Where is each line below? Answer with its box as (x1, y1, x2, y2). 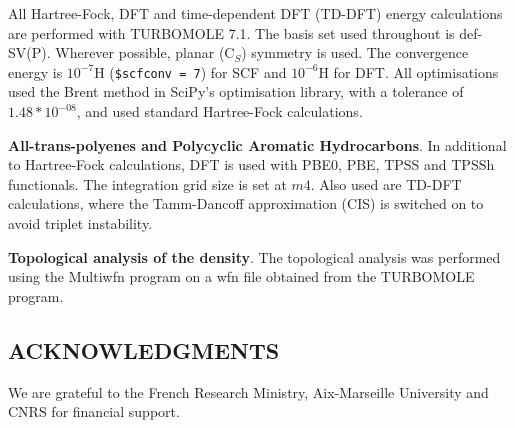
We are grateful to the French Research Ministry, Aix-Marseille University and (8, 381, 489, 402)
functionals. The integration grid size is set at (8, 173, 287, 194)
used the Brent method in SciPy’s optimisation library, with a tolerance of (8, 81, 464, 102)
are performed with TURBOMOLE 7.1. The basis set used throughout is (8, 22, 455, 43)
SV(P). (8, 42, 51, 63)
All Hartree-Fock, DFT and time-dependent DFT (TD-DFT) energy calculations (8, 3, 503, 23)
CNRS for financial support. (8, 401, 180, 422)
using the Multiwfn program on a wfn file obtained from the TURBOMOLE (8, 266, 475, 287)
